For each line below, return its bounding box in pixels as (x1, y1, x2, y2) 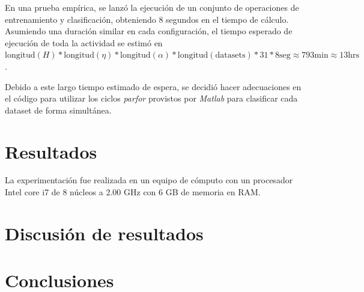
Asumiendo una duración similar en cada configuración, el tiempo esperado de (5, 25, 293, 37)
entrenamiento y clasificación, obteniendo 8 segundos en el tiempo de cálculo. (5, 13, 289, 25)
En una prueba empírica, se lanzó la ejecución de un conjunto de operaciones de (5, 1, 299, 13)
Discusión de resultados (5, 221, 204, 245)
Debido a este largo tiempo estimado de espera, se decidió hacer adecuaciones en (5, 80, 302, 93)
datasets (215, 51, 246, 60)
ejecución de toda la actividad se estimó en (5, 36, 163, 49)
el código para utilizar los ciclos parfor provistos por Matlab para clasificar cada (5, 92, 298, 105)
